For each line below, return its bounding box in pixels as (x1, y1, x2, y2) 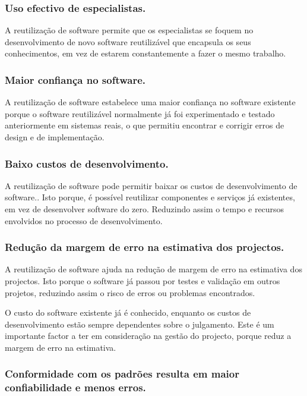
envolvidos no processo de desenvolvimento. (5, 214, 163, 227)
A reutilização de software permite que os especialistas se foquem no (5, 24, 254, 36)
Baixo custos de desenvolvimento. (5, 156, 169, 171)
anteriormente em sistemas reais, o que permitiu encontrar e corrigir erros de (5, 119, 284, 131)
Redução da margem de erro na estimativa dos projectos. (5, 240, 284, 254)
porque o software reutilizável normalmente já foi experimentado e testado (5, 107, 275, 120)
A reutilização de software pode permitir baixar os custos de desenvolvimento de (5, 179, 297, 191)
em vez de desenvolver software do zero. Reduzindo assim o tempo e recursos (5, 203, 284, 215)
